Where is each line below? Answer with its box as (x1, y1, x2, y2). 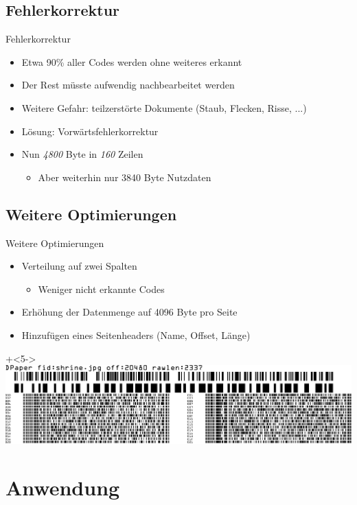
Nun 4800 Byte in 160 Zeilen (21, 147, 143, 161)
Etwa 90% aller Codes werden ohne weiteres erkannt (21, 54, 242, 69)
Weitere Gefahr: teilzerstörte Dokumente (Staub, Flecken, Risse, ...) (21, 100, 307, 115)
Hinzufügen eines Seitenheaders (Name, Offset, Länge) (21, 327, 251, 342)
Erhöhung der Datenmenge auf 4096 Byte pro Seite (21, 305, 238, 319)
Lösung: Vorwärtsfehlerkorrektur (21, 124, 159, 138)
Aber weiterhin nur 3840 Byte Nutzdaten (38, 169, 211, 184)
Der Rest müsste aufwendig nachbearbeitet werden (21, 78, 235, 92)
